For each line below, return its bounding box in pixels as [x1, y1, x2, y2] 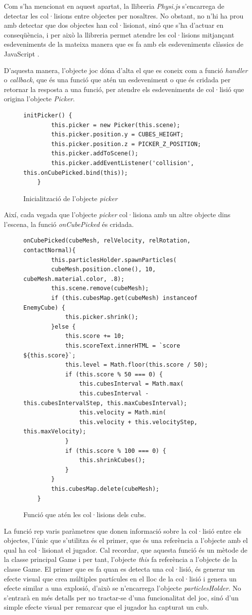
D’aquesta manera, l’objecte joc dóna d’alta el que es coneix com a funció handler [4, 65, 248, 75]
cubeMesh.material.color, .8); [23, 275, 125, 282]
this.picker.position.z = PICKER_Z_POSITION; [51, 140, 201, 148]
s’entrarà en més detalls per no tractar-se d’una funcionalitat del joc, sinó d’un [4, 592, 239, 602]
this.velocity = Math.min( [79, 409, 166, 416]
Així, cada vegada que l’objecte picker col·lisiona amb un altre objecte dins [4, 209, 231, 220]
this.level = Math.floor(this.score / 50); [65, 361, 208, 369]
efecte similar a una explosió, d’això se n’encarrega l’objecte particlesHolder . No [4, 583, 241, 593]
